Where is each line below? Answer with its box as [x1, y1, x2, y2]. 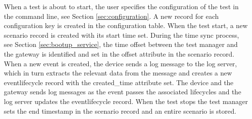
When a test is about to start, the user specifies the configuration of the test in [4, 1, 239, 11]
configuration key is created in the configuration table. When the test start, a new [4, 20, 248, 30]
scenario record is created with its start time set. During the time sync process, [4, 30, 239, 40]
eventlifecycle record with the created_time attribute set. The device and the [4, 77, 234, 87]
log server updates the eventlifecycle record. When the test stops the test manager [4, 96, 248, 106]
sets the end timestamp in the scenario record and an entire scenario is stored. [4, 105, 236, 116]
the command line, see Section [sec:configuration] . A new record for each [4, 11, 219, 21]
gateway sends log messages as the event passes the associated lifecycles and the [4, 87, 241, 97]
